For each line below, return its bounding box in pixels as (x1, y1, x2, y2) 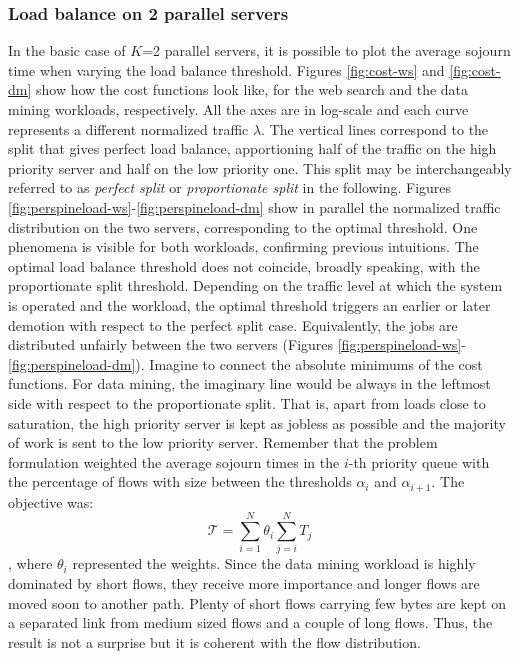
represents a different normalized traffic (8, 118, 249, 139)
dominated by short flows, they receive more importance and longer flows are (8, 573, 480, 594)
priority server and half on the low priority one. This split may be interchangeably (8, 157, 512, 178)
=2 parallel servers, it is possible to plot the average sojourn (142, 40, 511, 61)
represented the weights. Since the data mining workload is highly (72, 553, 476, 574)
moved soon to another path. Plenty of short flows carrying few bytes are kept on (8, 592, 507, 613)
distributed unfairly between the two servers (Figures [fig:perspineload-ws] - (8, 334, 466, 355)
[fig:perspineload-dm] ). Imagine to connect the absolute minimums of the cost (8, 353, 483, 374)
